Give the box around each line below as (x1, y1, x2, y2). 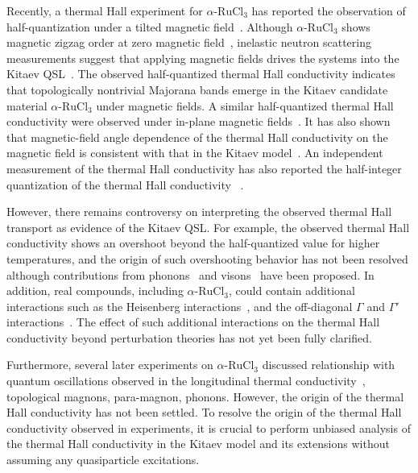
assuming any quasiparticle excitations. (6, 451, 200, 468)
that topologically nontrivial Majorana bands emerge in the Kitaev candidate (6, 81, 388, 98)
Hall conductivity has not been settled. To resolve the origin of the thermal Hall (6, 404, 402, 421)
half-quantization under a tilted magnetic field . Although (6, 18, 293, 35)
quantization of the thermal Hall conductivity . (6, 176, 244, 193)
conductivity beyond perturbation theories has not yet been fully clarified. (6, 329, 372, 346)
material (6, 97, 48, 114)
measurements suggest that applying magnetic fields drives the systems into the (6, 49, 399, 66)
